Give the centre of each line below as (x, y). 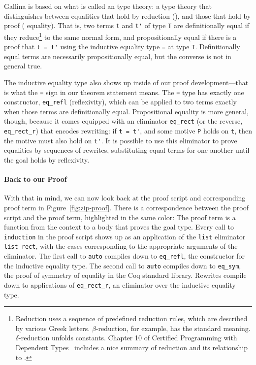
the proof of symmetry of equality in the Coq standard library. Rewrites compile (125, 275)
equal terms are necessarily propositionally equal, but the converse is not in (118, 56)
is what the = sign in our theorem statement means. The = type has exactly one (124, 92)
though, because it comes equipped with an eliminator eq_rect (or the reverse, (123, 121)
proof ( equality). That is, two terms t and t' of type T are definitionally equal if (127, 25)
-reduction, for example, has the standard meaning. (173, 328)
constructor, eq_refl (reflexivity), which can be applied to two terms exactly (120, 102)
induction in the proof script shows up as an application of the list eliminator (125, 236)
